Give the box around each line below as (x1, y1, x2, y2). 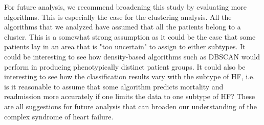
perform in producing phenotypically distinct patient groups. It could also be (4, 61, 246, 72)
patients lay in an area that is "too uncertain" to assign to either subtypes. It (4, 41, 246, 52)
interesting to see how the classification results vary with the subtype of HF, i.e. (4, 71, 255, 82)
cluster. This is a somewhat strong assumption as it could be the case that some (4, 31, 256, 42)
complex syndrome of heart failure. (4, 111, 114, 121)
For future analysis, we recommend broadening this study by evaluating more (4, 2, 247, 12)
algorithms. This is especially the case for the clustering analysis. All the (4, 11, 232, 22)
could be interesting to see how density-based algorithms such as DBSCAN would (4, 51, 260, 61)
